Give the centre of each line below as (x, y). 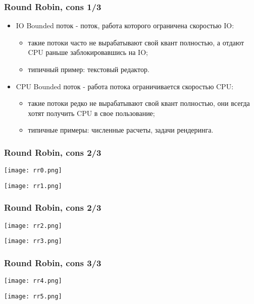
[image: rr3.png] (33, 241)
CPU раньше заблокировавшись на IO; (88, 52)
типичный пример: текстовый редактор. (89, 69)
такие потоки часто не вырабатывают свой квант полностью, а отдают (136, 42)
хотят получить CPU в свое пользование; (91, 113)
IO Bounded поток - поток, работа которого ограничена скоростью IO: (125, 25)
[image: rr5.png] (33, 296)
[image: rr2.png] (33, 226)
